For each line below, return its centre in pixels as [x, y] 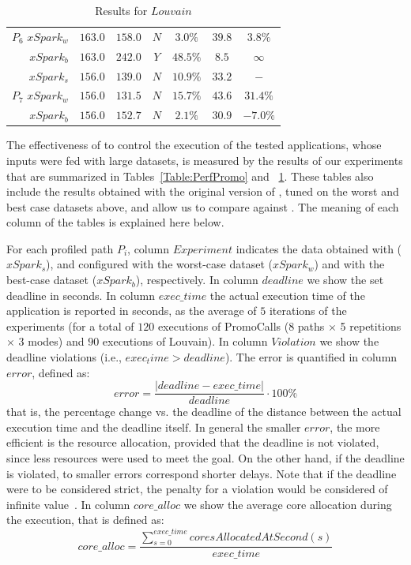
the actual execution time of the [287, 295]
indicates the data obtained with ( [319, 248]
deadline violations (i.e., [64, 357]
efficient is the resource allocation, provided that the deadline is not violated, [193, 442]
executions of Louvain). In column [185, 341]
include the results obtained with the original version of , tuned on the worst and [203, 191]
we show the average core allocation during [288, 504]
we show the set [345, 280]
